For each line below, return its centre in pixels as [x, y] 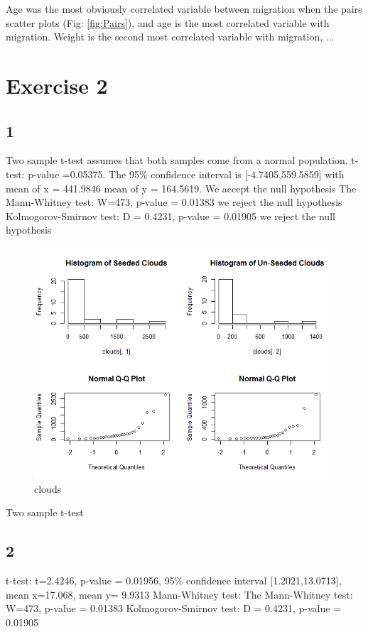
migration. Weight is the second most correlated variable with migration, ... [170, 37]
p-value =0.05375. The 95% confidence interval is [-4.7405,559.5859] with [186, 174]
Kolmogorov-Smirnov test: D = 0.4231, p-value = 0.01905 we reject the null [171, 216]
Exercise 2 [57, 85]
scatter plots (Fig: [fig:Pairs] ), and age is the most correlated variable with [168, 22]
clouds [48, 488]
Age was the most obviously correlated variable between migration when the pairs [184, 9]
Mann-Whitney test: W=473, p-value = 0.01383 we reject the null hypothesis [174, 202]
